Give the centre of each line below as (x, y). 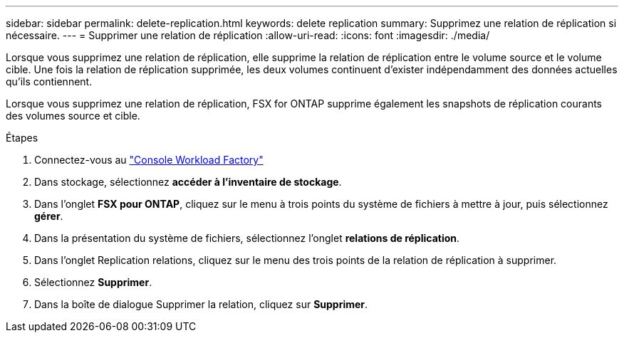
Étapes (22, 138)
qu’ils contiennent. (49, 81)
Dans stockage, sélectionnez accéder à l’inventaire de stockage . (188, 182)
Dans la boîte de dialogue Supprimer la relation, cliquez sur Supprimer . (201, 304)
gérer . (49, 216)
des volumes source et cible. (73, 116)
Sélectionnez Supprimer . (93, 282)
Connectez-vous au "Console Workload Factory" (149, 160)
